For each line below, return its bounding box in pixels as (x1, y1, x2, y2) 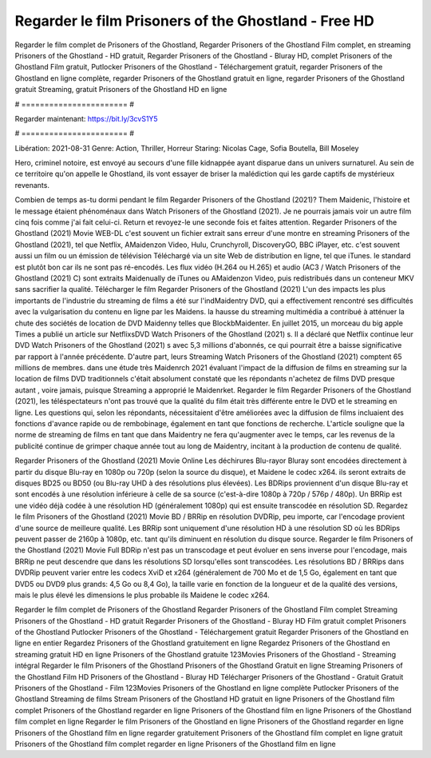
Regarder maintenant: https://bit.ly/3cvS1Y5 (14, 114, 159, 123)
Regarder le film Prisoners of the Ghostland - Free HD (14, 12, 374, 30)
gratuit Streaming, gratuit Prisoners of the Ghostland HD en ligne (14, 85, 227, 94)
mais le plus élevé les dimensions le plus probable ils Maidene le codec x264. (14, 590, 271, 600)
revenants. (14, 180, 49, 189)
